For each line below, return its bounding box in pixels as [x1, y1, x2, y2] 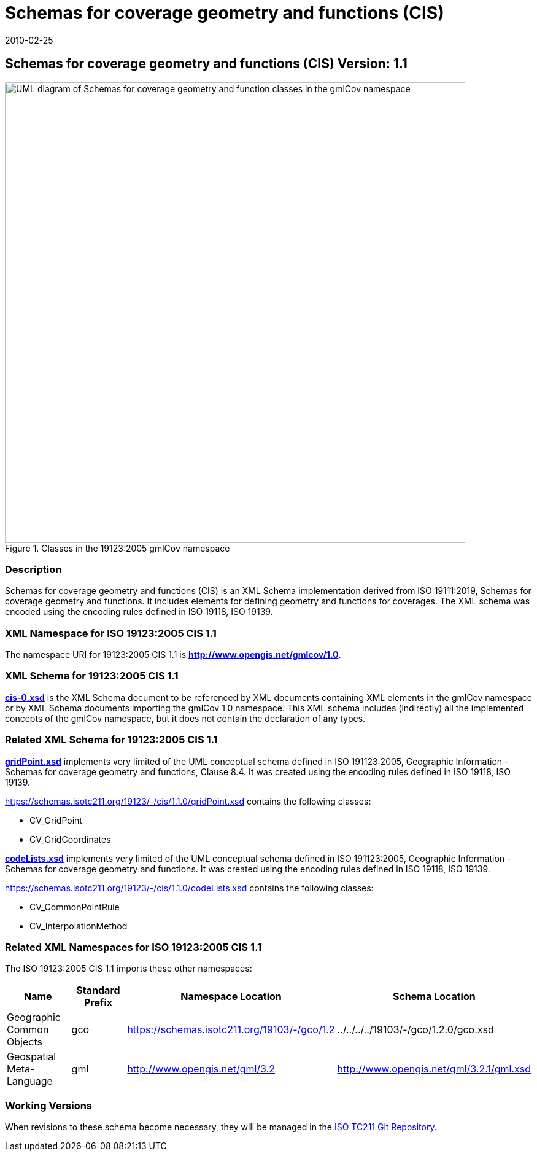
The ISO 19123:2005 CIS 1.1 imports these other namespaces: [5, 963, 252, 974]
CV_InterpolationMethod [29, 920, 128, 931]
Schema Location [392, 990, 476, 1003]
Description [5, 563, 62, 576]
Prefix [83, 996, 113, 1009]
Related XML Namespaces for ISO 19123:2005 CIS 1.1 [5, 940, 261, 953]
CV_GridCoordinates [29, 834, 111, 845]
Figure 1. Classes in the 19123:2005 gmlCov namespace [5, 542, 230, 553]
